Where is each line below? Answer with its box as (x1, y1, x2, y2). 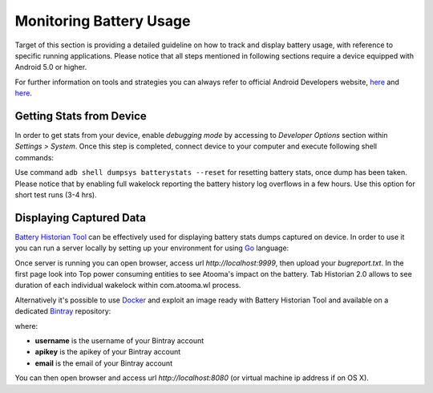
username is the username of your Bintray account (34, 336, 204, 345)
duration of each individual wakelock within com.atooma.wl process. (14, 281, 241, 290)
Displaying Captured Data (14, 211, 146, 225)
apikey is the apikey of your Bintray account (34, 347, 181, 357)
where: (14, 321, 38, 330)
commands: (14, 152, 55, 162)
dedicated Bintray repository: (14, 306, 111, 316)
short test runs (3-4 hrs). (14, 189, 97, 200)
